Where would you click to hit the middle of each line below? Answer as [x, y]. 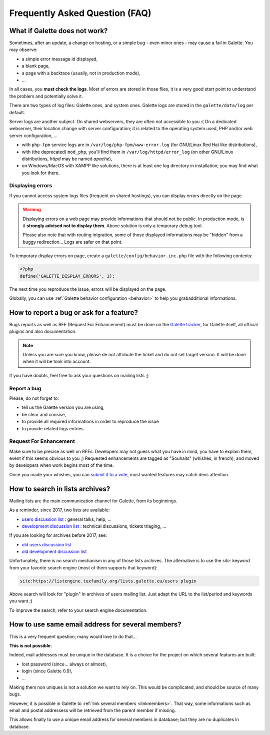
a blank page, [36, 66]
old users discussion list [46, 544]
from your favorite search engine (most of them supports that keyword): [83, 567]
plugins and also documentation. [43, 331]
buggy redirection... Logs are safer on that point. [72, 242]
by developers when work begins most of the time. [62, 465]
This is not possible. [31, 645]
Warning [32, 210]
